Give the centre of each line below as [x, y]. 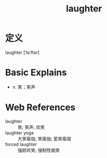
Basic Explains [36, 73]
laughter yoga [19, 133]
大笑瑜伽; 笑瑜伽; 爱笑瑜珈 [44, 139]
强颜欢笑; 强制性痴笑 [39, 150]
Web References [40, 107]
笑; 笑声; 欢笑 [31, 127]
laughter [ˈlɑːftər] [22, 52]
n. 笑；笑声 [24, 87]
